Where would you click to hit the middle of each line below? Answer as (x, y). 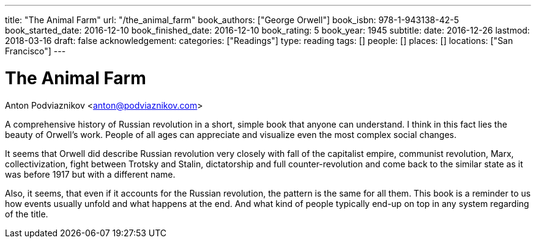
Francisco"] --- (35, 51)
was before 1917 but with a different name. (90, 174)
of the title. (27, 214)
